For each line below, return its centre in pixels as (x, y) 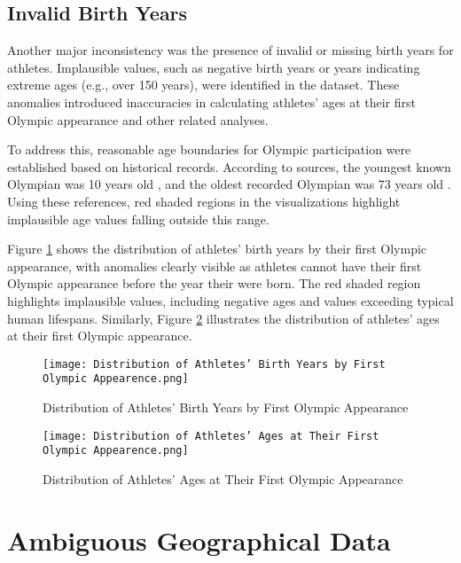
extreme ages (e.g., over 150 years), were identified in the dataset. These (203, 85)
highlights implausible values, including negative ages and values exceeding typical (230, 300)
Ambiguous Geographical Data (199, 540)
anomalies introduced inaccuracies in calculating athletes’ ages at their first (211, 102)
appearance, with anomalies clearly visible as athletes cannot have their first (215, 266)
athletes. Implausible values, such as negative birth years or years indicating (214, 67)
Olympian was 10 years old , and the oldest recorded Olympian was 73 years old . (229, 184)
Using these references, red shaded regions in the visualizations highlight (204, 201)
